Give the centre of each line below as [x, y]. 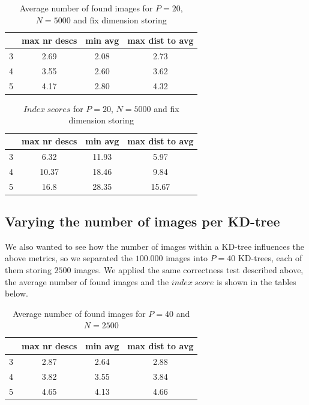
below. [16, 293]
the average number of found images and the [87, 281]
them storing [28, 270]
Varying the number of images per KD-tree [142, 221]
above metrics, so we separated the [69, 258]
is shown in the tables [256, 281]
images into [187, 258]
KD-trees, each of [270, 258]
